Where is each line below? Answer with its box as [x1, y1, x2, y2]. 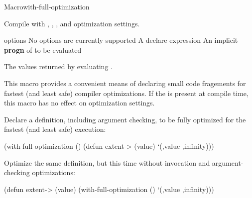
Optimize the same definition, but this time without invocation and [4, 157, 210, 168]
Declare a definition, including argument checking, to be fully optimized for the [4, 114, 246, 124]
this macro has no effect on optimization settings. [4, 98, 155, 108]
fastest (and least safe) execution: [4, 124, 106, 134]
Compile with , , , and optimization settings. [4, 18, 140, 28]
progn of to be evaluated [4, 44, 82, 55]
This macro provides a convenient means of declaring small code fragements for [4, 78, 246, 88]
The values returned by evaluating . [4, 61, 113, 72]
